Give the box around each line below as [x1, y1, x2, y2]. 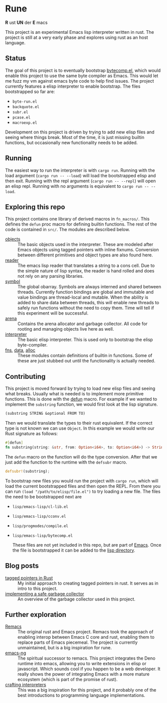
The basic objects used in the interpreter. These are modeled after [17, 241, 154, 247]
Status [5, 54, 26, 63]
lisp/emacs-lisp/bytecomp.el [12, 533, 73, 538]
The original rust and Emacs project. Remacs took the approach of [17, 629, 154, 635]
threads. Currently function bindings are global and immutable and [17, 289, 154, 295]
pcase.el [12, 115, 31, 120]
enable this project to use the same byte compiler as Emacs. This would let [5, 73, 159, 79]
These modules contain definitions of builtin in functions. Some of [17, 352, 153, 358]
